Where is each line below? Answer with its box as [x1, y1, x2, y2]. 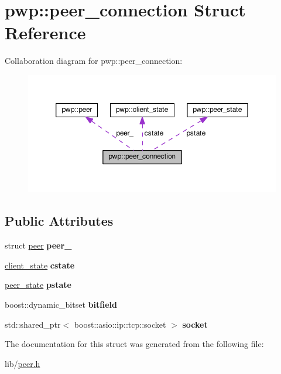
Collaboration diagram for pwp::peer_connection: [5, 55, 183, 67]
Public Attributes [5, 212, 114, 230]
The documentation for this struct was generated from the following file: [5, 338, 264, 350]
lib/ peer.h [5, 357, 40, 369]
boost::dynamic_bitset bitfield [5, 298, 117, 310]
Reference [5, 21, 86, 45]
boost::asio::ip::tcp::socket [74, 318, 166, 330]
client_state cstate [5, 259, 75, 271]
